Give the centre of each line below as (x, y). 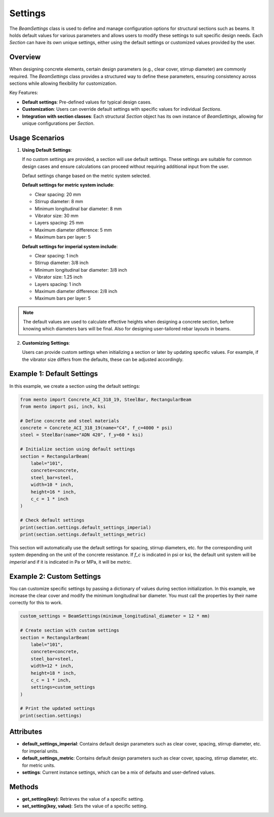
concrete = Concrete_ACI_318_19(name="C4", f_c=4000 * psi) (96, 428)
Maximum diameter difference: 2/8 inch (76, 291)
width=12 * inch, (52, 666)
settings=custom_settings (63, 687)
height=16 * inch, (54, 492)
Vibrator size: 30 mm (57, 216)
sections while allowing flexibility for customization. (63, 83)
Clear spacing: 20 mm (58, 194)
